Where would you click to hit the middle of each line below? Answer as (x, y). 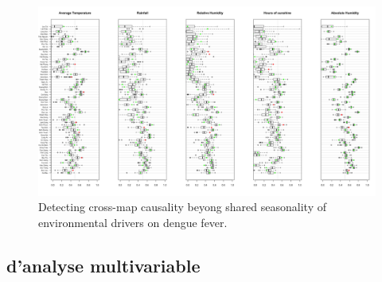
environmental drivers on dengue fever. (133, 222)
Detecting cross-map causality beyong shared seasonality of (182, 207)
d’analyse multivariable (103, 265)
